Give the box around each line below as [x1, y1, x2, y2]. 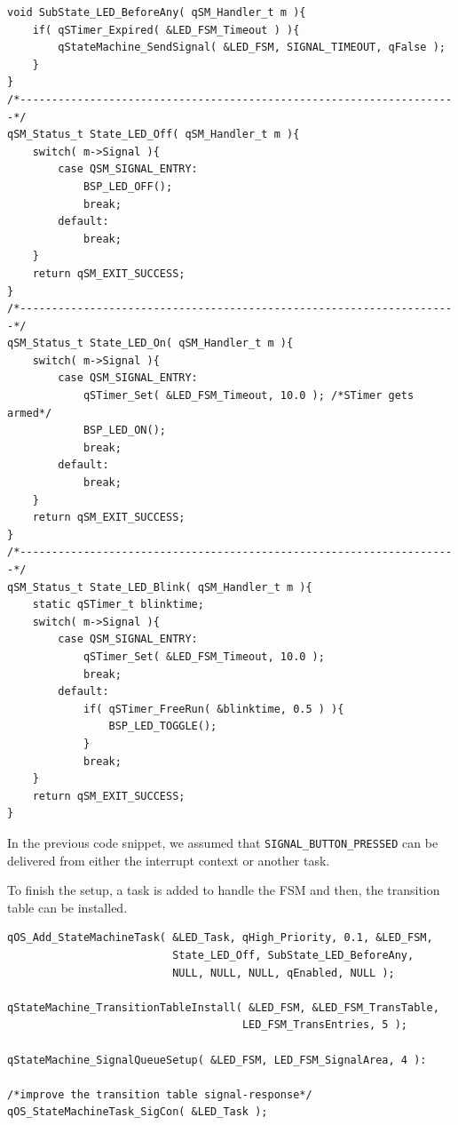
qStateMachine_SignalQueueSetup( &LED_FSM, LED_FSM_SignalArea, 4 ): [7, 1053, 427, 1066]
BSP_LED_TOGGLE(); [108, 720, 217, 733]
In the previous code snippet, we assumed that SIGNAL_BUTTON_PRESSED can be [7, 833, 438, 851]
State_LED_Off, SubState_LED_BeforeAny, [172, 948, 415, 961]
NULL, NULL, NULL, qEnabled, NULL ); [172, 966, 395, 979]
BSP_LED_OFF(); [83, 180, 173, 193]
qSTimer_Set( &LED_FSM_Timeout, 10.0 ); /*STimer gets [83, 389, 415, 403]
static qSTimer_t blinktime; [32, 598, 204, 611]
